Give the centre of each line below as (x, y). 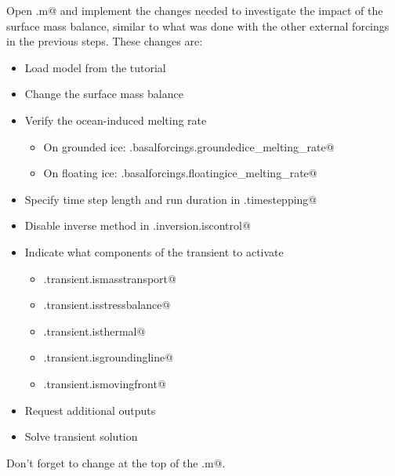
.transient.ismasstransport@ (110, 278)
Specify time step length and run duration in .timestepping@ (171, 199)
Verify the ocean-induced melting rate (116, 120)
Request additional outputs (90, 410)
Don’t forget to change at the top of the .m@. (116, 462)
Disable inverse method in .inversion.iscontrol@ (138, 225)
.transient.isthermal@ (94, 331)
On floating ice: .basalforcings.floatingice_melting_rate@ (180, 173)
